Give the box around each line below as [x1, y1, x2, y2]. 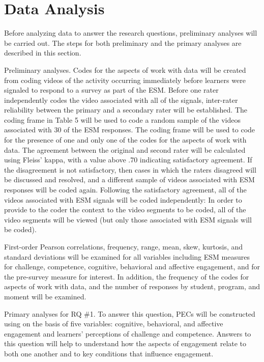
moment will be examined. [4, 291, 86, 301]
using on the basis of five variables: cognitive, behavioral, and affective [4, 318, 223, 329]
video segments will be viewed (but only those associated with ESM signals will [4, 214, 252, 225]
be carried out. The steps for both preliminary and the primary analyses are [4, 37, 242, 48]
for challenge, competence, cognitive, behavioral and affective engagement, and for [4, 261, 260, 272]
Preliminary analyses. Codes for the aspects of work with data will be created [4, 64, 246, 75]
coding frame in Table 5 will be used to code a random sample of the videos [4, 114, 241, 125]
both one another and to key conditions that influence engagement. [4, 348, 214, 358]
